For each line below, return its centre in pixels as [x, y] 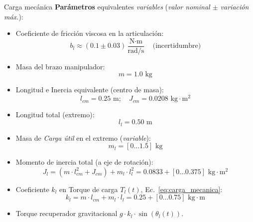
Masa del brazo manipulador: [60, 66]
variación [235, 6]
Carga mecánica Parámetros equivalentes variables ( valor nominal [107, 6]
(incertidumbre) [177, 46]
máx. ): [14, 16]
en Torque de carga [89, 189]
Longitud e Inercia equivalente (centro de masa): [90, 90]
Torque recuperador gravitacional [66, 213]
